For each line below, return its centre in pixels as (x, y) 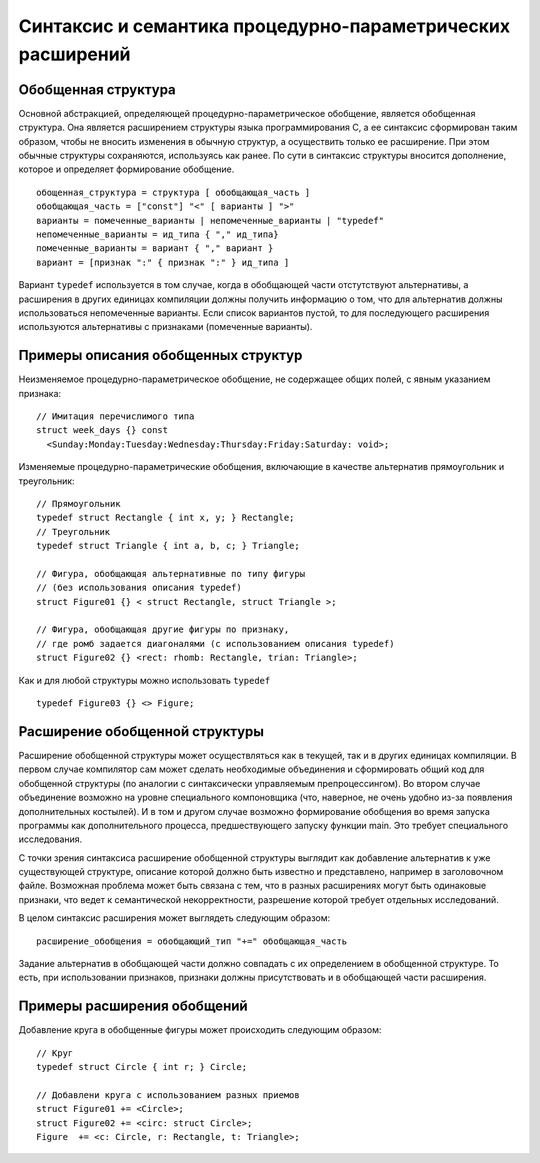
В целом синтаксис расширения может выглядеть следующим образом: (174, 918)
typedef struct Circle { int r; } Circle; (142, 1067)
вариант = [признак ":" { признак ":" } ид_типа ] (163, 262)
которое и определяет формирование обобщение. (126, 169)
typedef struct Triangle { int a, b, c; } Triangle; (168, 546)
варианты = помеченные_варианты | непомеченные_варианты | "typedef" (210, 220)
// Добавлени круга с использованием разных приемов (168, 1094)
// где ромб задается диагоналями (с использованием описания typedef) (215, 643)
